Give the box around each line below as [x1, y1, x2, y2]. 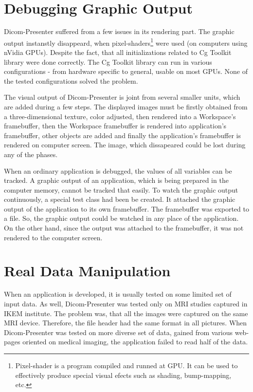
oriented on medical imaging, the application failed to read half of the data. [22, 337, 248, 347]
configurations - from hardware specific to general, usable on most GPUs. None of [4, 66, 248, 76]
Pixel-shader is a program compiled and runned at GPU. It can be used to [15, 360, 238, 370]
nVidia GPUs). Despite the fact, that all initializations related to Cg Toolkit [4, 47, 232, 57]
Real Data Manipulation [4, 261, 171, 281]
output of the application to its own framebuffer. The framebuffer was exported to [4, 203, 249, 214]
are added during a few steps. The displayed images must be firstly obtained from [4, 101, 248, 111]
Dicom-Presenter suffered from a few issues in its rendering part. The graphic [4, 26, 235, 36]
